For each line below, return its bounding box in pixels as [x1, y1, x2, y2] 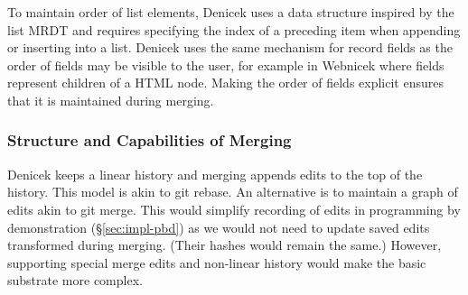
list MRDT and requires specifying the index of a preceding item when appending [7, 20, 461, 39]
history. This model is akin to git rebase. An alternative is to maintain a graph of [7, 182, 458, 201]
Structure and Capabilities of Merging [7, 129, 292, 152]
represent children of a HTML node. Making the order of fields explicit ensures [7, 73, 444, 92]
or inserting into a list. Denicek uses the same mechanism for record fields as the [7, 38, 453, 57]
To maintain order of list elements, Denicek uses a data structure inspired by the [7, 3, 454, 21]
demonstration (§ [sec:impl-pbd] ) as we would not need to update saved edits [7, 217, 430, 236]
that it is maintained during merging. [7, 90, 214, 109]
